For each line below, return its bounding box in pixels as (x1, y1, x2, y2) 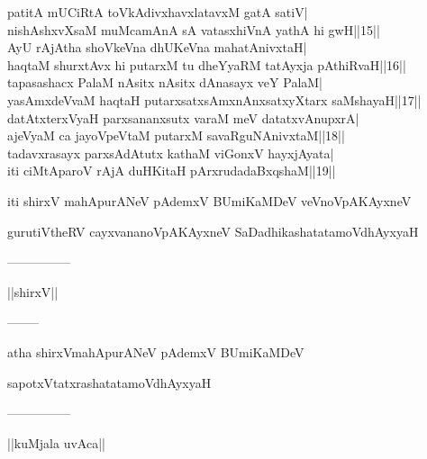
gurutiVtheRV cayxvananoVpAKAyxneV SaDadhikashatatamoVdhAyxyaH (7, 221, 419, 240)
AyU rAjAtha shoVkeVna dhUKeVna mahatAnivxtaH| (7, 38, 307, 57)
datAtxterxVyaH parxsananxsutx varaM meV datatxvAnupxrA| (7, 108, 359, 127)
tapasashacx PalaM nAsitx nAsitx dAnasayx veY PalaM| (7, 73, 323, 92)
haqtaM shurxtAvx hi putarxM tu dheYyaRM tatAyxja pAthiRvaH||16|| (7, 55, 406, 74)
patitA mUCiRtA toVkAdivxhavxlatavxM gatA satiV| (7, 3, 308, 21)
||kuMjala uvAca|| (7, 433, 105, 452)
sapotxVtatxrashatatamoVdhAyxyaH (7, 373, 212, 391)
